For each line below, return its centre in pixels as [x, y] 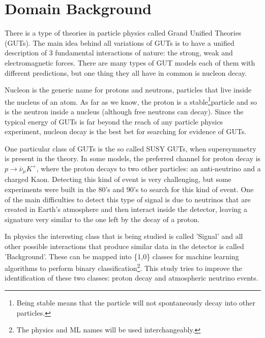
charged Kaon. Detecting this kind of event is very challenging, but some [118, 179]
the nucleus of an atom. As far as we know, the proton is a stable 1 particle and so [131, 101]
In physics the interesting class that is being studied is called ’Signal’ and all [124, 236]
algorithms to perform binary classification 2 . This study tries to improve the [123, 267]
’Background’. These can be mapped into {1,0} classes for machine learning [122, 256]
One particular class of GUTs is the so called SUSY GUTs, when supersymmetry [130, 148]
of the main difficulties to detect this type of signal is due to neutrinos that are [128, 199]
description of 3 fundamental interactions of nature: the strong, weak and [119, 53]
